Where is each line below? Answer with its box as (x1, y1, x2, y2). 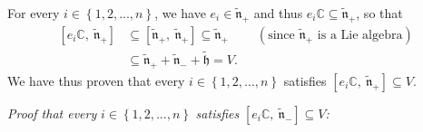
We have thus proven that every (7, 71, 185, 90)
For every (7, 4, 60, 22)
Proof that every (7, 103, 97, 122)
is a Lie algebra (317, 28, 403, 42)
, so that (356, 4, 403, 22)
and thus (253, 4, 303, 22)
